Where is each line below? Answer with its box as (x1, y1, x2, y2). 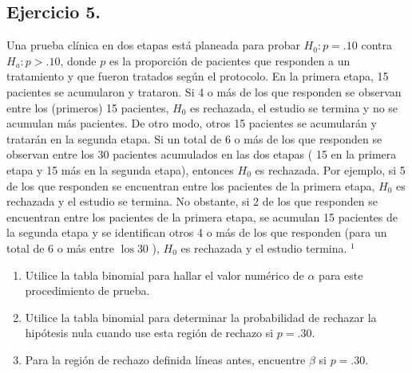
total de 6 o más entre (6, 239, 115, 256)
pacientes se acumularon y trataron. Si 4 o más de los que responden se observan (6, 83, 402, 100)
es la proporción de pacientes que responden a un (109, 52, 351, 69)
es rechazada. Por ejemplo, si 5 (255, 161, 406, 178)
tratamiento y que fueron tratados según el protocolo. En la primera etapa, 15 (6, 68, 389, 84)
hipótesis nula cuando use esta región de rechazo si (25, 324, 274, 341)
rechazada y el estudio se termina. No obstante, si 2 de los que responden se (6, 193, 378, 210)
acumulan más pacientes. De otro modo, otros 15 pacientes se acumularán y (6, 115, 377, 132)
